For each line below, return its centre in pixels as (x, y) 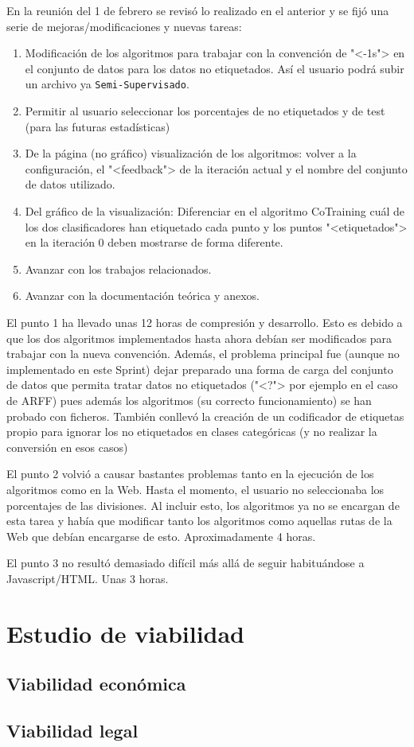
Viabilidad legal (72, 731)
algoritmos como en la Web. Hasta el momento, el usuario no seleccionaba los (195, 489)
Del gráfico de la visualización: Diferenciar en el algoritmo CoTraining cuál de (215, 211)
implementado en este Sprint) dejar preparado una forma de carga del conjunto (200, 369)
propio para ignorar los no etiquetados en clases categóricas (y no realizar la (192, 432)
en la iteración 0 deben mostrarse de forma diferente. (154, 242)
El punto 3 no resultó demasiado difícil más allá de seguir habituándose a (186, 563)
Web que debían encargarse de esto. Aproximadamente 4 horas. (161, 536)
